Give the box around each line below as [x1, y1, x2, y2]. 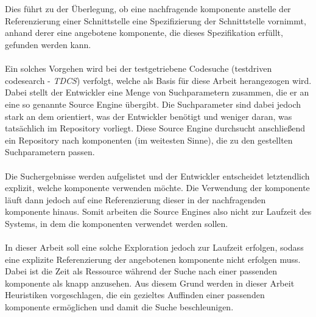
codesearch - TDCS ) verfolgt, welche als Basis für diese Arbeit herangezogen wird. [5, 74, 312, 86]
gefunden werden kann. [5, 38, 91, 51]
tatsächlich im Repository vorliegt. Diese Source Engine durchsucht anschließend [5, 122, 306, 134]
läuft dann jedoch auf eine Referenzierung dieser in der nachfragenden [5, 193, 266, 206]
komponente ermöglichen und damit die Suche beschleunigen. [5, 301, 234, 313]
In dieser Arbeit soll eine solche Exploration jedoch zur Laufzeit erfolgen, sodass [5, 241, 304, 254]
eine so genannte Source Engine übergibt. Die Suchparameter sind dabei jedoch [5, 97, 301, 110]
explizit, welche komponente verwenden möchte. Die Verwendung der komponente [5, 181, 310, 194]
